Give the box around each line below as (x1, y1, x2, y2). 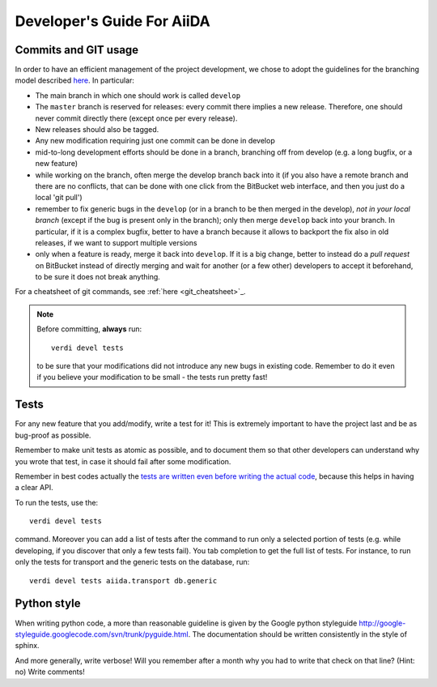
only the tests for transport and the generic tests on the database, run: (15, 557, 250, 567)
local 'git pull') (35, 193, 83, 203)
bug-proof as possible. (15, 430, 91, 440)
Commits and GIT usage (15, 43, 139, 57)
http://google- (359, 618, 406, 628)
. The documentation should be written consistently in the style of (188, 629, 408, 639)
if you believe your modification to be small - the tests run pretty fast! (36, 373, 268, 382)
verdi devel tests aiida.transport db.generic (29, 576, 218, 585)
